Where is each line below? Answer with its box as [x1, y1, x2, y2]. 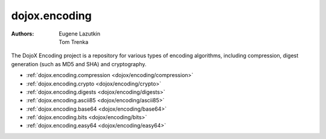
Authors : [11, 30, 34, 37]
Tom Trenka [59, 38, 89, 45]
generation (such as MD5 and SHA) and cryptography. [11, 60, 147, 67]
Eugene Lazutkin [59, 30, 101, 37]
